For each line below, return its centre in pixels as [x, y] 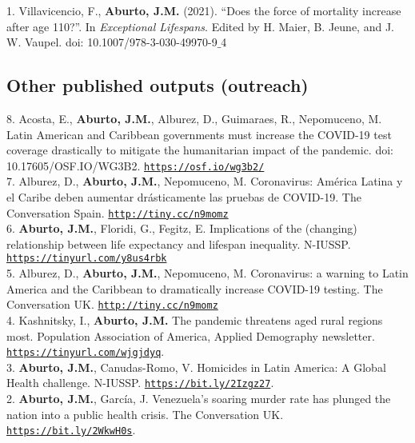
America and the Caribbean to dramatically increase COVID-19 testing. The [195, 288]
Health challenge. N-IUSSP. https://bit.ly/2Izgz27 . [140, 383]
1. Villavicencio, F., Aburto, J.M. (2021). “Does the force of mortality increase [204, 10]
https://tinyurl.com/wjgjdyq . [86, 351]
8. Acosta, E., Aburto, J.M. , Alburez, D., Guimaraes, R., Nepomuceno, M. [194, 118]
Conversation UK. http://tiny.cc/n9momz [112, 304]
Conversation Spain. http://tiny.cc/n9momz [118, 212]
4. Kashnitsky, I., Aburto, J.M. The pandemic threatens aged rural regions [195, 319]
